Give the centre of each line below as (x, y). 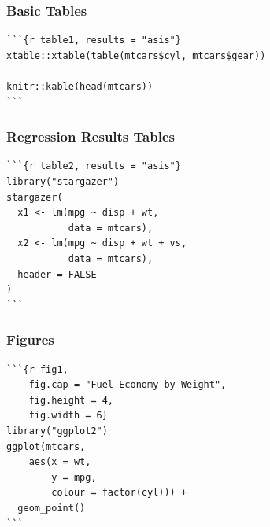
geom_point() (52, 508)
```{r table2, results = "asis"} (94, 166)
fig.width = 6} (68, 416)
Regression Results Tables (91, 136)
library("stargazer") (63, 182)
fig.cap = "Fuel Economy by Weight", (128, 385)
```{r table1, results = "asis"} (94, 41)
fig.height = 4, (71, 400)
